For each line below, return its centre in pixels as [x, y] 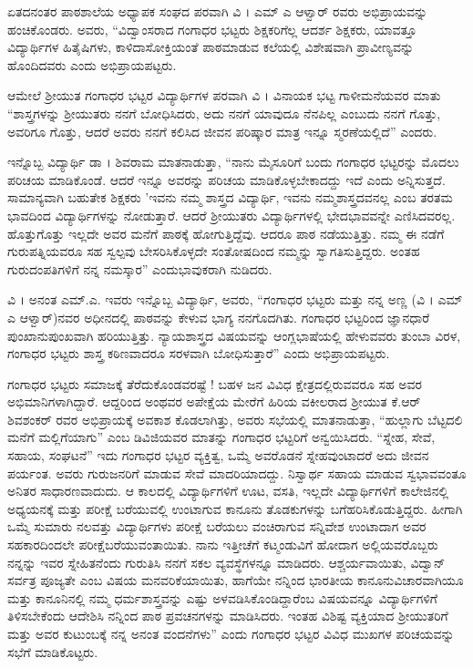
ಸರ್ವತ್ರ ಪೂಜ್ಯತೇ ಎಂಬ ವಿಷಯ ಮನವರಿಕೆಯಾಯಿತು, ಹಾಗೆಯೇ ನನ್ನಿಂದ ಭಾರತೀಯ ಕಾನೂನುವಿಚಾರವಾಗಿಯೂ [236, 580]
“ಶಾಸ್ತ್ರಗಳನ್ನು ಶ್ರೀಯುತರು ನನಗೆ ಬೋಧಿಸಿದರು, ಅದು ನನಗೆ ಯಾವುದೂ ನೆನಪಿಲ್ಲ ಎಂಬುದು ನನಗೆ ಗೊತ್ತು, [224, 113]
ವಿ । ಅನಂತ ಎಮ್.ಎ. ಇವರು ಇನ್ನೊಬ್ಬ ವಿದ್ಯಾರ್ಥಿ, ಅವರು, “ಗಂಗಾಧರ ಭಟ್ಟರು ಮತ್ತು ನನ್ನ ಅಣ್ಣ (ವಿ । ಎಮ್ [235, 299]
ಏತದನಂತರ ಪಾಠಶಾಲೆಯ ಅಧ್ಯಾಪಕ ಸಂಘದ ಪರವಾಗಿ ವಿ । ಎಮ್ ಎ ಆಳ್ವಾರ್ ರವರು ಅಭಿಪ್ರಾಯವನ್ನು [218, 11]
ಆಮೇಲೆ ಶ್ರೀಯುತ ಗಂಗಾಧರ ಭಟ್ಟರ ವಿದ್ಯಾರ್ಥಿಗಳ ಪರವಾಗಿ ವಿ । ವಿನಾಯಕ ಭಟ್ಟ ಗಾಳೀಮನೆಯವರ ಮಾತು [224, 95]
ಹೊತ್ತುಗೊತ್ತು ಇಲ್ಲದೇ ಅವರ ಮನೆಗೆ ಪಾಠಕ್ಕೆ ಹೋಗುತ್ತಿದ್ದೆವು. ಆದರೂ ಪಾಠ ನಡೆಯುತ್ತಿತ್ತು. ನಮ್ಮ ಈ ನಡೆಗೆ [226, 233]
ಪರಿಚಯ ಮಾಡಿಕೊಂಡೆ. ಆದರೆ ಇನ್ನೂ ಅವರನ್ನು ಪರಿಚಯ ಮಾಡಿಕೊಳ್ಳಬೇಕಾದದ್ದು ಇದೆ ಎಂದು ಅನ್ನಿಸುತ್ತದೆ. [226, 179]
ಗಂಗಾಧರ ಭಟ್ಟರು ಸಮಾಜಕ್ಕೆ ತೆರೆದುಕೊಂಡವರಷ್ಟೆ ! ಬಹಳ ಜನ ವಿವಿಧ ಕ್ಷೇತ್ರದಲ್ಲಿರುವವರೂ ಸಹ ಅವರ [215, 383]
